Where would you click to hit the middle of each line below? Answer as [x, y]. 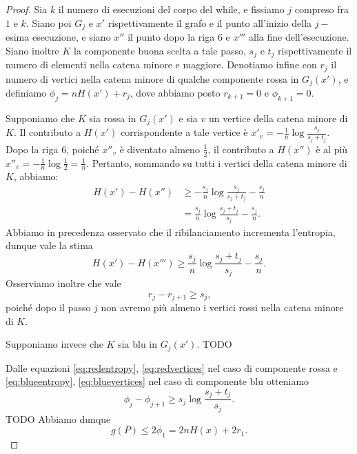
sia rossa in [113, 118]
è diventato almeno [160, 149]
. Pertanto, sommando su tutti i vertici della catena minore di [217, 162]
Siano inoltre [32, 50]
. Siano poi [49, 22]
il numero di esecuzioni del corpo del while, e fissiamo [171, 9]
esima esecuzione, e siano [58, 37]
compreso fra [322, 9]
